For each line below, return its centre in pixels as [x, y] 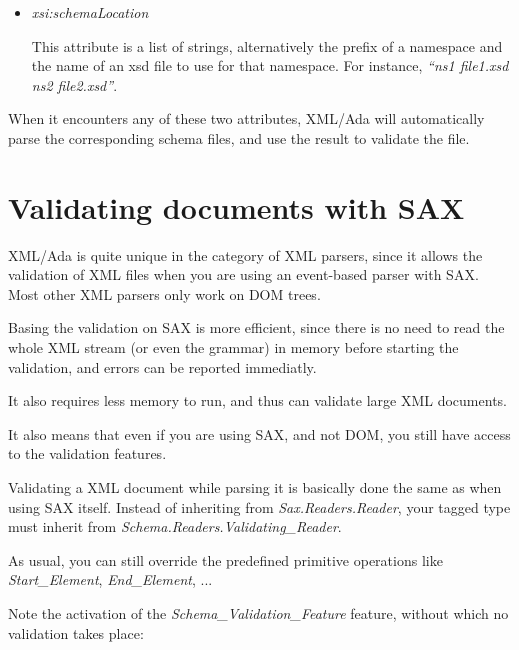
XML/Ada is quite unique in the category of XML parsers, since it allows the [245, 254]
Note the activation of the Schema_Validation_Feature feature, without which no [258, 613]
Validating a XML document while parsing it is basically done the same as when [255, 487]
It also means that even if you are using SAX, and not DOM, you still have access [259, 433]
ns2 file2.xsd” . [74, 84]
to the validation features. [87, 453]
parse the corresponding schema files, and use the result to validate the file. [239, 137]
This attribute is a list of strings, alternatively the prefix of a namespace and [267, 45]
